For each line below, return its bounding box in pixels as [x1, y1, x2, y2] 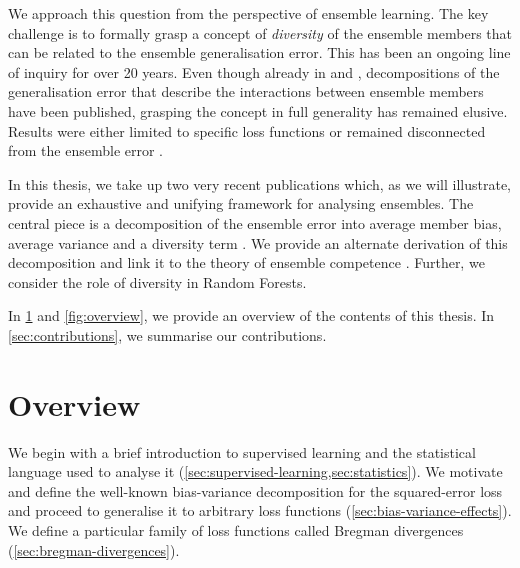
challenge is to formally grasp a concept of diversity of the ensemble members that [8, 22, 512, 43]
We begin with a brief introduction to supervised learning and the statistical [8, 441, 476, 462]
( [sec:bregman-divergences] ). [8, 539, 180, 560]
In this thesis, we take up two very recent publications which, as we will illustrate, [8, 173, 511, 194]
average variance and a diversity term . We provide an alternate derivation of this [8, 232, 508, 253]
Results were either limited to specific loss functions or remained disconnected [8, 120, 486, 141]
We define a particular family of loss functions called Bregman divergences [8, 520, 464, 540]
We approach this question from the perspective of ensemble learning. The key [8, 3, 489, 23]
